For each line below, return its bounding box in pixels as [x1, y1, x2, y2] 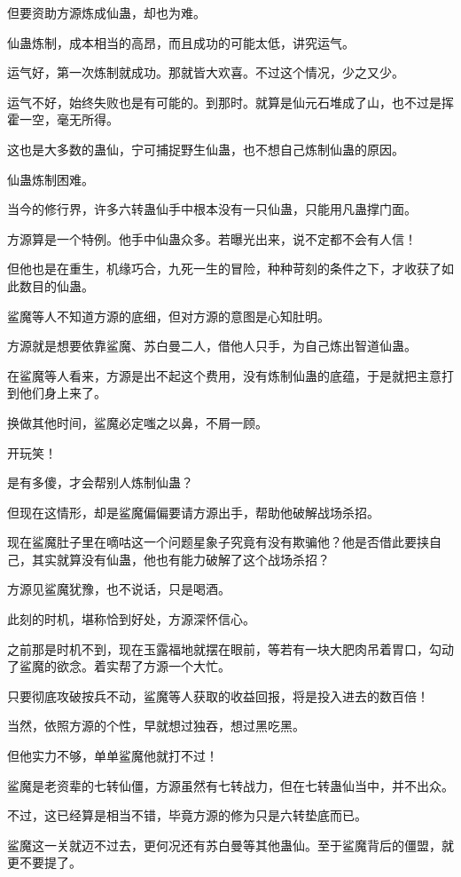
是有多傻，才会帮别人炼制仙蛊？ [7, 473, 193, 492]
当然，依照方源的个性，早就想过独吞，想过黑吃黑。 [7, 716, 305, 735]
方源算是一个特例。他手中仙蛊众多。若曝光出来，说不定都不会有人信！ [7, 229, 417, 248]
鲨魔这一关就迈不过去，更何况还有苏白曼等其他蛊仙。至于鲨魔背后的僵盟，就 [7, 835, 454, 854]
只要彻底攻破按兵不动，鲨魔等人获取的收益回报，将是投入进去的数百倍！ [7, 686, 429, 705]
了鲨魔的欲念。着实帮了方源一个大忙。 [7, 657, 230, 676]
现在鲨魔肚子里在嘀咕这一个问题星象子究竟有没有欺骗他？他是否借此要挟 [7, 533, 429, 551]
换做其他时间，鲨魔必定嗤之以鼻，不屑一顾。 [7, 413, 268, 431]
